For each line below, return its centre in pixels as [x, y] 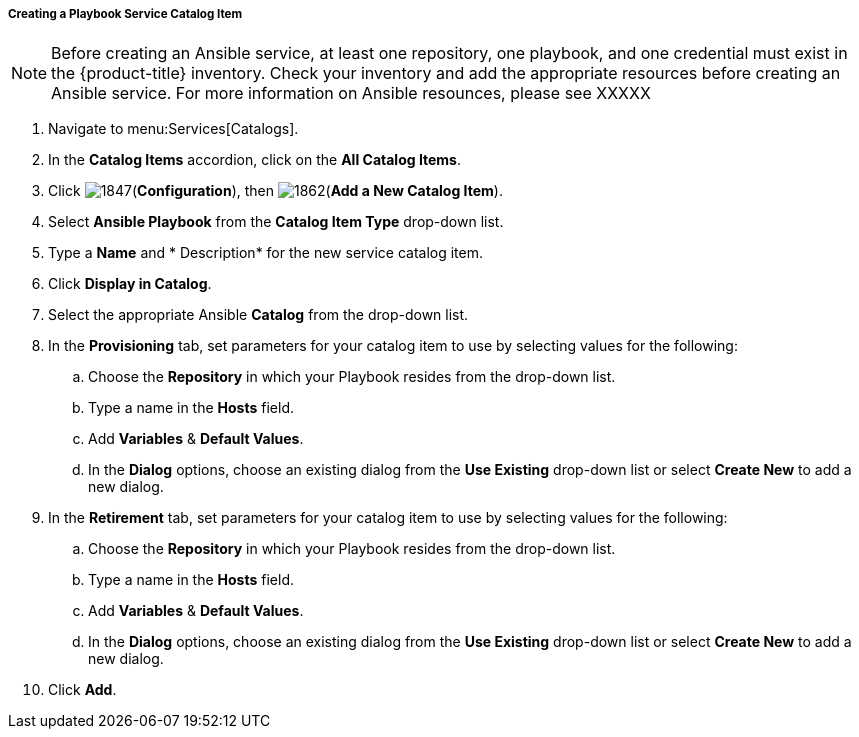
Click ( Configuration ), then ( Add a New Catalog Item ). [275, 191]
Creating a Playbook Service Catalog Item [125, 14]
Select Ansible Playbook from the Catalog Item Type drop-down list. [276, 222]
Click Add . [82, 690]
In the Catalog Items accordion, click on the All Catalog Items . [255, 160]
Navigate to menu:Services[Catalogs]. [173, 129]
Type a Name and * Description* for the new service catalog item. [265, 253]
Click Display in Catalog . [130, 284]
